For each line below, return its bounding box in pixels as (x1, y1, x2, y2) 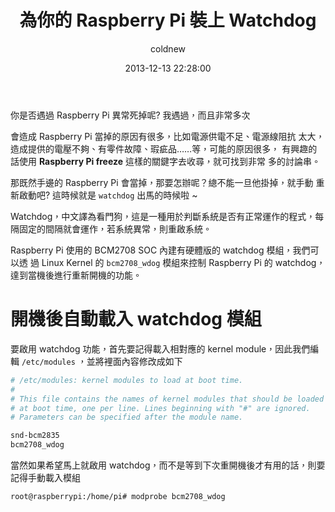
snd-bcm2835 (10, 431, 60, 441)
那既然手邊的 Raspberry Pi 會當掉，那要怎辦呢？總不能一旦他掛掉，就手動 (10, 176, 314, 188)
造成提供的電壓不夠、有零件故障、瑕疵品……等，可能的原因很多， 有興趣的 (10, 142, 318, 155)
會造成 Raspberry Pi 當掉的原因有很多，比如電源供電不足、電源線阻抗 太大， (10, 130, 325, 142)
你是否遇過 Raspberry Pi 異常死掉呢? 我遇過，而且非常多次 (10, 109, 251, 121)
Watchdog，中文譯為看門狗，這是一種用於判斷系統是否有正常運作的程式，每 (10, 210, 325, 222)
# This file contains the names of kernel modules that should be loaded (10, 394, 325, 404)
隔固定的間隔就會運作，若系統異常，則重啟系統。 (10, 222, 212, 235)
